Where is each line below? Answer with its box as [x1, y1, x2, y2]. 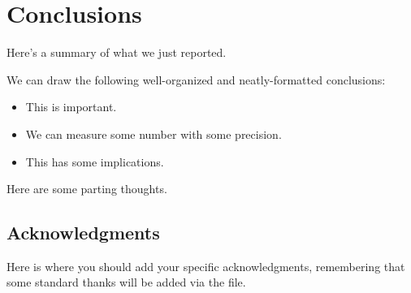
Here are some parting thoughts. [6, 180, 167, 197]
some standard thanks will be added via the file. [6, 274, 246, 291]
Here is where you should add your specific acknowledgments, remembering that [6, 257, 405, 274]
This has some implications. [25, 153, 164, 170]
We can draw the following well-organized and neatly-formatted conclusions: [6, 71, 386, 88]
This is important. [25, 98, 117, 115]
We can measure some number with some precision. [25, 125, 282, 142]
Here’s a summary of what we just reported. [6, 44, 227, 61]
